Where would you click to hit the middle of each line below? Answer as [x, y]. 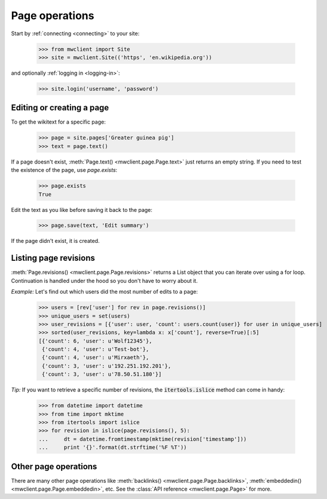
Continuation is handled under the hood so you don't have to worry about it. [104, 281]
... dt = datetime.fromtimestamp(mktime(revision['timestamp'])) [143, 439]
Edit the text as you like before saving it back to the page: [82, 210]
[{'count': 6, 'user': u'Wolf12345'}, [95, 341]
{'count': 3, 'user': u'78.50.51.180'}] [102, 374]
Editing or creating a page [60, 108]
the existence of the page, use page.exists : [64, 170]
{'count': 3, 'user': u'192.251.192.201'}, [107, 366]
